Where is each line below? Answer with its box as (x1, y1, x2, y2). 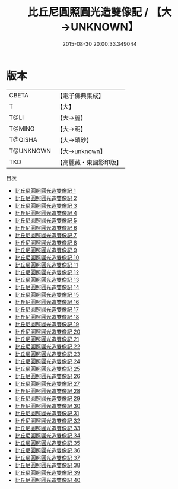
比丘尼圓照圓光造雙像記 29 (14, 395, 80, 402)
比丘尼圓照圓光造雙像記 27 (14, 380, 80, 387)
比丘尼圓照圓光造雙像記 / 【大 (27, 5, 172, 19)
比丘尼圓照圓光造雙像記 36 (14, 446, 81, 454)
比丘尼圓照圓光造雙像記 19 (14, 320, 80, 328)
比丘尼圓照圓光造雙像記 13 (14, 276, 80, 283)
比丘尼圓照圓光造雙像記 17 (14, 306, 79, 313)
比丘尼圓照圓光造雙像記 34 (14, 431, 81, 439)
